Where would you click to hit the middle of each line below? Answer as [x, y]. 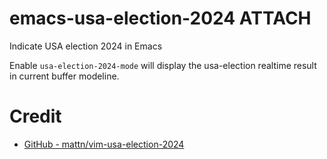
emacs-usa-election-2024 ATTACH [160, 18]
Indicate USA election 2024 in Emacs [86, 46]
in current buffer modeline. [64, 76]
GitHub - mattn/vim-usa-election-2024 [104, 144]
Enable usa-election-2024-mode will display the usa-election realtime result [163, 65]
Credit [35, 116]
